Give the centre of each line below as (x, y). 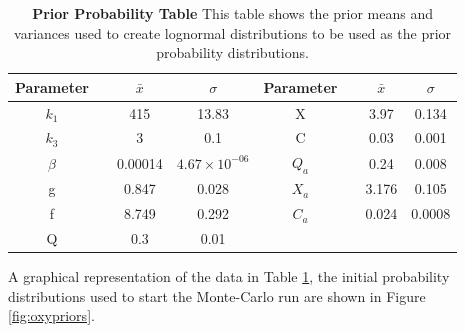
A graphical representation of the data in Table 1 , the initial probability (229, 276)
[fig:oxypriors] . (51, 315)
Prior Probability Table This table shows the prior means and (232, 13)
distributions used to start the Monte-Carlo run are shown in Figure (217, 295)
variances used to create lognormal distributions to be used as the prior (233, 32)
